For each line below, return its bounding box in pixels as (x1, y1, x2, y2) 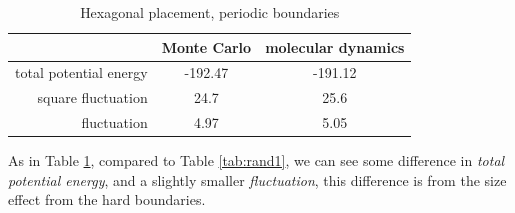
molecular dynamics (265, 36, 405, 57)
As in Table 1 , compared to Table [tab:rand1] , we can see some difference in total (8, 150, 505, 171)
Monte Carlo (161, 36, 252, 57)
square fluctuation (37, 87, 148, 108)
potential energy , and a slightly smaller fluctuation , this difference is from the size (8, 169, 507, 190)
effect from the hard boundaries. (8, 189, 206, 210)
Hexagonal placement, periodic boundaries (80, 2, 340, 22)
